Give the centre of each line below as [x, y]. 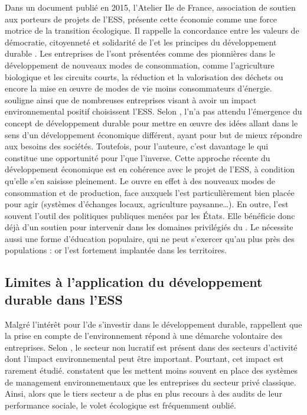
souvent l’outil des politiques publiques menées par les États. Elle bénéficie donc [150, 215]
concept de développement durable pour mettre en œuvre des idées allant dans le [151, 122]
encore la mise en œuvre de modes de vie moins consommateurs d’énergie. [138, 88]
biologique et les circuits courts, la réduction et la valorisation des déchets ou [144, 76]
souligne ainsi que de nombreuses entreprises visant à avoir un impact [131, 99]
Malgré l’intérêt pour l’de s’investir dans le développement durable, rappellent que [153, 324]
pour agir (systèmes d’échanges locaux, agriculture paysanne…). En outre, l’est [147, 204]
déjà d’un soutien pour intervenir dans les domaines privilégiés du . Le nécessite [149, 227]
